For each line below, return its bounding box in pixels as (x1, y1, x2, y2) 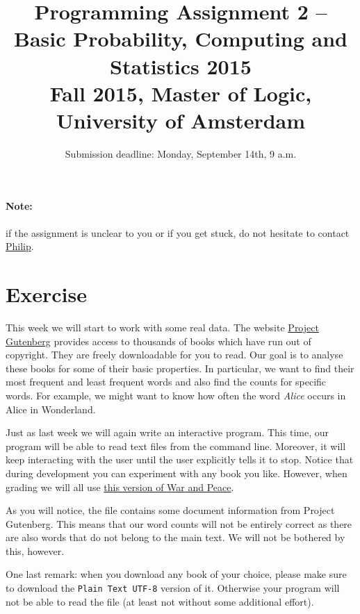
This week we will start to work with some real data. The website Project (6, 320, 319, 334)
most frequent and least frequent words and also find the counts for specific (6, 374, 327, 389)
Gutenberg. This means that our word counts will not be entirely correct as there (6, 516, 352, 531)
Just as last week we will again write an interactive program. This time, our (6, 425, 329, 440)
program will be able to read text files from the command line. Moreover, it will (6, 438, 346, 453)
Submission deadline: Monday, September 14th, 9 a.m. (65, 146, 297, 160)
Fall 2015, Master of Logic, (49, 78, 312, 107)
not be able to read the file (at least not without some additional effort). (6, 594, 314, 608)
